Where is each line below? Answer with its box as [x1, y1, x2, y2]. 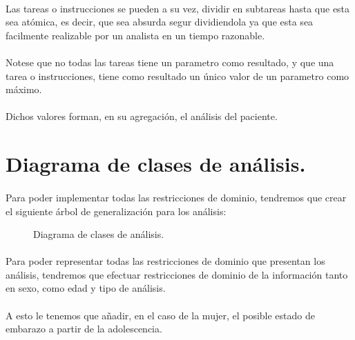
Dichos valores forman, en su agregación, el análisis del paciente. [6, 109, 278, 123]
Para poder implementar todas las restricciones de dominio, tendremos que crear [6, 190, 347, 204]
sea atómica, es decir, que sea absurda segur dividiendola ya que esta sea [6, 14, 314, 29]
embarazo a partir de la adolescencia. [6, 321, 162, 336]
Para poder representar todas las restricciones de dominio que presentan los [6, 254, 325, 268]
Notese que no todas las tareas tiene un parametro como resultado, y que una [6, 54, 334, 69]
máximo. [6, 82, 42, 97]
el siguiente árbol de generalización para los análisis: [6, 203, 227, 218]
